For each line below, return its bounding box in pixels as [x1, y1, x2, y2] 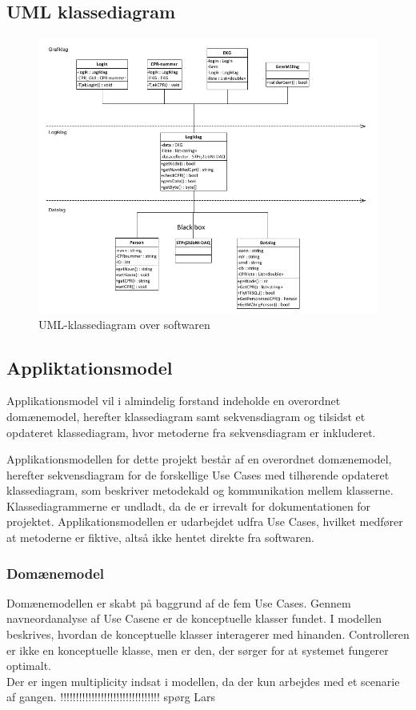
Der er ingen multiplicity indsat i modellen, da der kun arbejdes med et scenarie [6, 672, 400, 689]
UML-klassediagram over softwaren [38, 315, 210, 332]
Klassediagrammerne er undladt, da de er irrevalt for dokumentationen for [6, 497, 371, 514]
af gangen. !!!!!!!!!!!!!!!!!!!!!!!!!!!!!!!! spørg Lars [6, 688, 216, 705]
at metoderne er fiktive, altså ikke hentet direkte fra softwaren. [6, 529, 314, 546]
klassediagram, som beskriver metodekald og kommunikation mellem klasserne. [6, 482, 394, 499]
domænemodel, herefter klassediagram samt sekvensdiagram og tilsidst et [6, 407, 366, 424]
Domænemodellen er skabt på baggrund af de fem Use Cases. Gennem [6, 594, 351, 611]
